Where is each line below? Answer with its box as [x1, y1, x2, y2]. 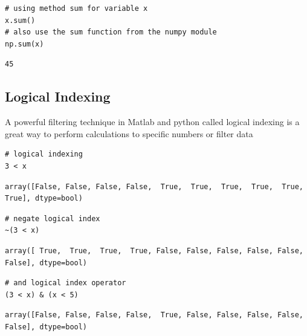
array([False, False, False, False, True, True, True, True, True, [5, 182, 303, 191]
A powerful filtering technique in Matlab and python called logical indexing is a [5, 115, 300, 128]
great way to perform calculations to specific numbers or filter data [5, 127, 253, 140]
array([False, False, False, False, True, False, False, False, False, [5, 311, 303, 320]
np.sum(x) [5, 39, 44, 48]
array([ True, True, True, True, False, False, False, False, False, [5, 246, 303, 255]
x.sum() [5, 16, 36, 25]
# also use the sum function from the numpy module [5, 28, 217, 37]
